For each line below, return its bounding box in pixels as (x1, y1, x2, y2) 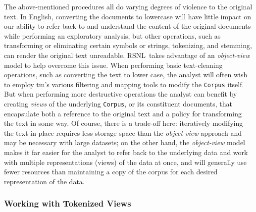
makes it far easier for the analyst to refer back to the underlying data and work (4, 147, 248, 158)
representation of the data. (4, 176, 85, 186)
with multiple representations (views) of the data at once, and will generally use (4, 157, 247, 167)
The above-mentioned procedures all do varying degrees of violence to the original (4, 1, 253, 11)
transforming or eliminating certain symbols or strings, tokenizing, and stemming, (4, 40, 252, 51)
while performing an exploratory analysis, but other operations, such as (4, 30, 221, 41)
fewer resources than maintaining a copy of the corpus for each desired (4, 166, 218, 177)
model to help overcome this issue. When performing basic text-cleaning (4, 59, 223, 70)
